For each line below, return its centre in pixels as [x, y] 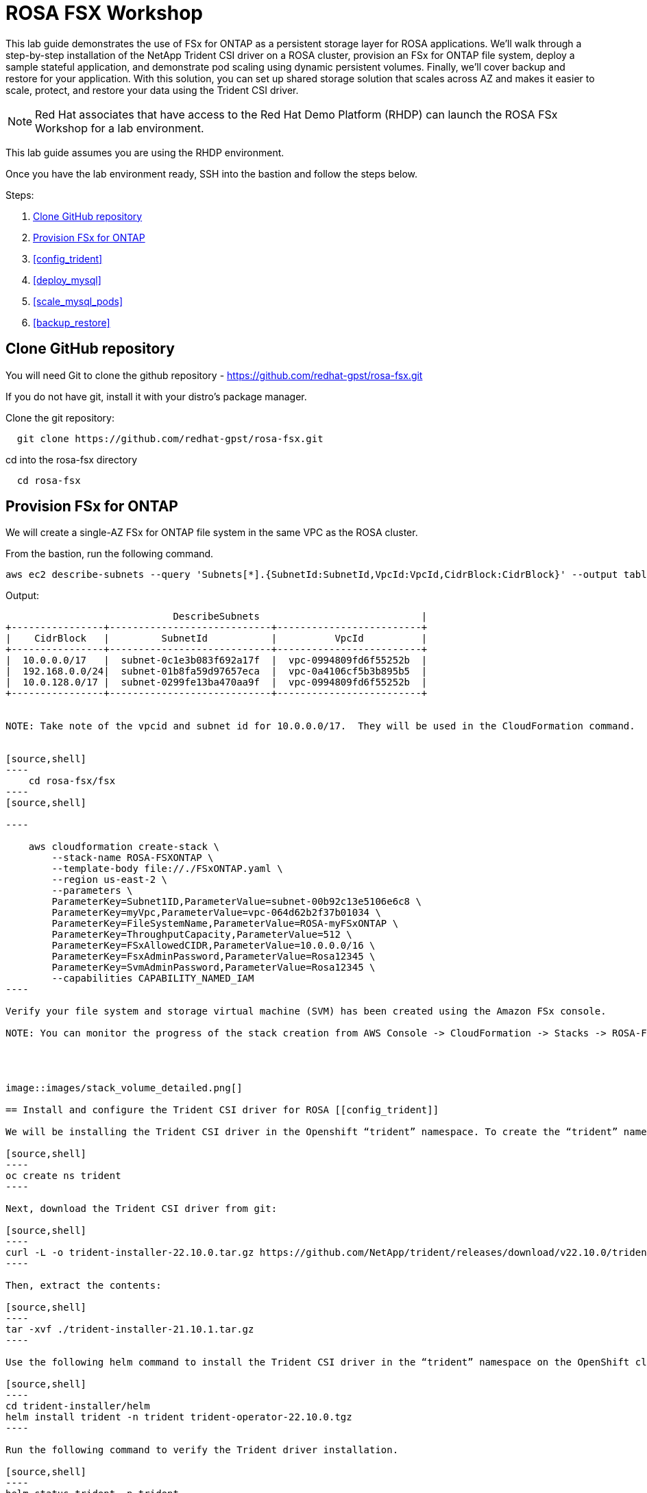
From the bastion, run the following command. [110, 554]
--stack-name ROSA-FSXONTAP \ [133, 858]
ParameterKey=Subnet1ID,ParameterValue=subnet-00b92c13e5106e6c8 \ [236, 902]
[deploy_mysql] [67, 280]
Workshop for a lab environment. [120, 128]
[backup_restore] [72, 322]
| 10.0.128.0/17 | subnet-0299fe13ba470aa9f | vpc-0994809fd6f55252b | [217, 682]
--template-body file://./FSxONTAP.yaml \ [167, 869]
